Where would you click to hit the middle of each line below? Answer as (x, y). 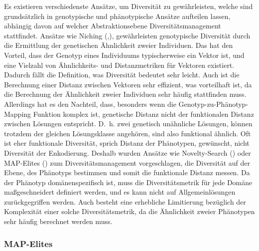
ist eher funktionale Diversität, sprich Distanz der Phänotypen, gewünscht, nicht (127, 143)
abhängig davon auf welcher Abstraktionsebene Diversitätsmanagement (113, 26)
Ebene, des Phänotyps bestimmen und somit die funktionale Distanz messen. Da (127, 172)
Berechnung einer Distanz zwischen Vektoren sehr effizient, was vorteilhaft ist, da (128, 84)
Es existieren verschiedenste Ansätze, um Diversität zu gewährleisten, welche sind (129, 6)
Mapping (18, 114)
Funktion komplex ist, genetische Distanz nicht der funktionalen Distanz (143, 114)
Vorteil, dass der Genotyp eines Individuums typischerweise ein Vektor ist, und (124, 55)
